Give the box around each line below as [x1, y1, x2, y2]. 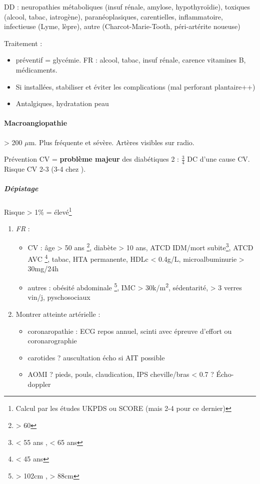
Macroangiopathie [4, 118, 67, 128]
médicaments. [15, 64, 57, 75]
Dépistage [4, 183, 38, 194]
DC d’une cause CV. [187, 154, 250, 164]
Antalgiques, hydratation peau [15, 98, 109, 109]
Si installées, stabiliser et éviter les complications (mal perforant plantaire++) [15, 81, 255, 92]
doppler [27, 378, 51, 389]
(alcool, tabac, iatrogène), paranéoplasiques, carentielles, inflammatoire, [4, 11, 223, 22]
